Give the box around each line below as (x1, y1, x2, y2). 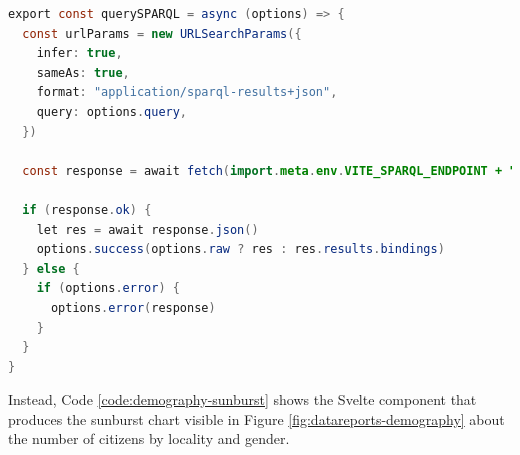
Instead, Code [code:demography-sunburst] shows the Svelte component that (8, 389, 477, 410)
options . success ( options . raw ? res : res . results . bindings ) (36, 242, 445, 257)
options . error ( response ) (50, 300, 216, 315)
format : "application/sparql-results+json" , (36, 85, 338, 100)
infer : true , (36, 46, 123, 61)
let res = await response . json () (36, 222, 259, 237)
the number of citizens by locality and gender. (8, 428, 290, 449)
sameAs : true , (36, 65, 130, 80)
